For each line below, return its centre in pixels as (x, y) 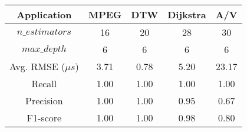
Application (44, 14)
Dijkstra (187, 14)
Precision (44, 100)
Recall (44, 83)
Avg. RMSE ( (37, 66)
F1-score (44, 118)
